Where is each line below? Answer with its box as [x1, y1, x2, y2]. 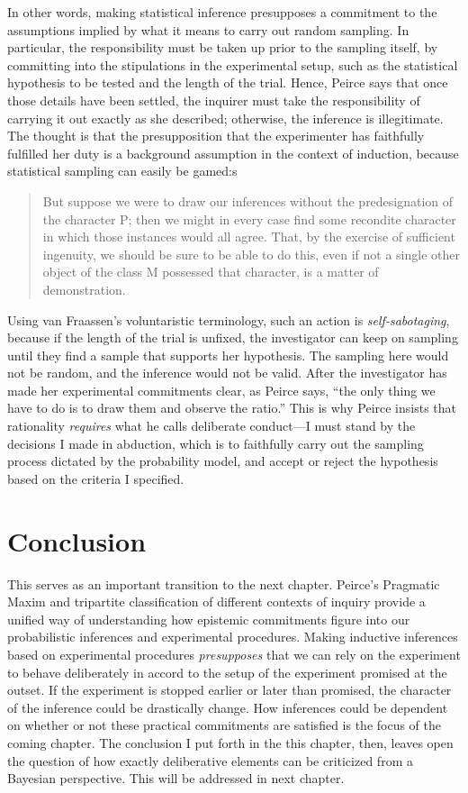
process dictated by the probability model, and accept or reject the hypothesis [7, 451, 438, 470]
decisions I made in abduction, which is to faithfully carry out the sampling [7, 433, 424, 452]
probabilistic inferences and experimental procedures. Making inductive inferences [7, 627, 458, 646]
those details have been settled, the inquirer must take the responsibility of [7, 90, 420, 109]
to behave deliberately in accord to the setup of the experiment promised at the [7, 662, 447, 681]
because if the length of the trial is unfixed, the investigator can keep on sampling [7, 328, 458, 347]
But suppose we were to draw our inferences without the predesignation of [42, 191, 454, 210]
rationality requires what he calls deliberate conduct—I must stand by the [7, 416, 416, 435]
